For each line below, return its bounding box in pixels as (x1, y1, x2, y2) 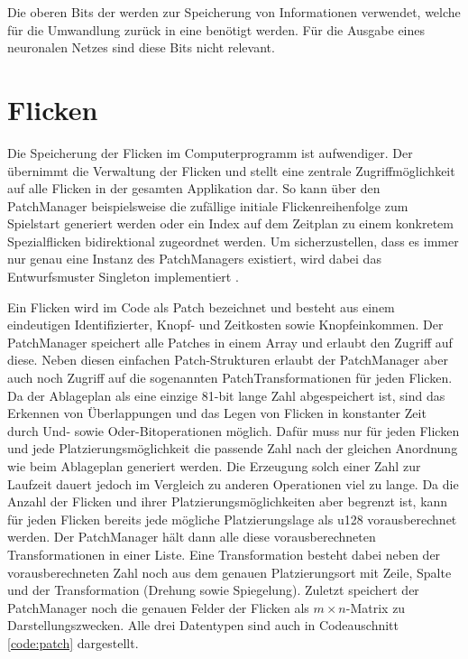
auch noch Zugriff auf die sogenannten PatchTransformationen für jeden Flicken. (7, 368, 453, 387)
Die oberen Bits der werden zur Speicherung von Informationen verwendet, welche (7, 3, 461, 21)
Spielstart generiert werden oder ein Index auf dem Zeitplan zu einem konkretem (7, 214, 454, 233)
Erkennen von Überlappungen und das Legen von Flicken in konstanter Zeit (7, 404, 427, 422)
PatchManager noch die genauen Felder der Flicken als (7, 598, 309, 617)
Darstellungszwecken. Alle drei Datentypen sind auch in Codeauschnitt (7, 616, 399, 635)
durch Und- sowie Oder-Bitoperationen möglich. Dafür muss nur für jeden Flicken (7, 421, 460, 440)
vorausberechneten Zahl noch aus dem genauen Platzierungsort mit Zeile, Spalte (7, 562, 452, 581)
